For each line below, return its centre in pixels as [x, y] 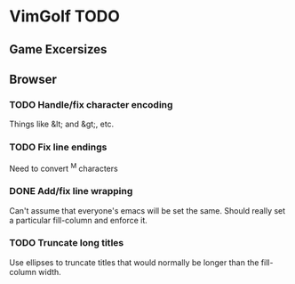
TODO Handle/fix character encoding [91, 104]
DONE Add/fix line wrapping [71, 191]
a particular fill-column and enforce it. [79, 220]
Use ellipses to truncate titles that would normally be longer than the [134, 262]
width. [50, 272]
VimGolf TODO [64, 16]
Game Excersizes [58, 49]
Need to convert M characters [64, 167]
